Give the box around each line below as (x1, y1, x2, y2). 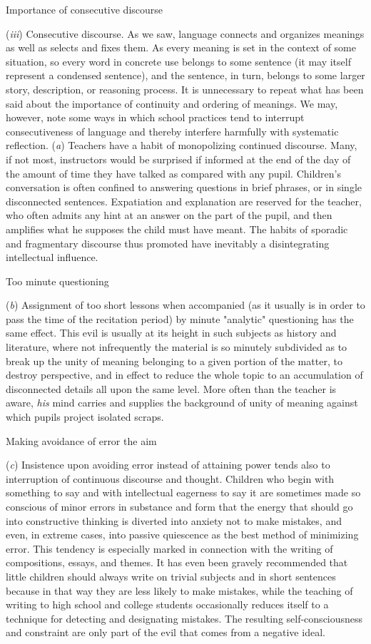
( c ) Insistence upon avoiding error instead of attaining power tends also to (6, 457, 330, 472)
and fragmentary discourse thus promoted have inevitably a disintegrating (6, 235, 330, 250)
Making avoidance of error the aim (6, 433, 157, 448)
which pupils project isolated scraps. (6, 409, 164, 424)
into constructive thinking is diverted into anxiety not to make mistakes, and (6, 513, 342, 528)
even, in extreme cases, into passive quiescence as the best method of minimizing (6, 527, 359, 542)
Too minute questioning (6, 273, 109, 288)
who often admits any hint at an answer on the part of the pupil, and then (6, 208, 332, 223)
